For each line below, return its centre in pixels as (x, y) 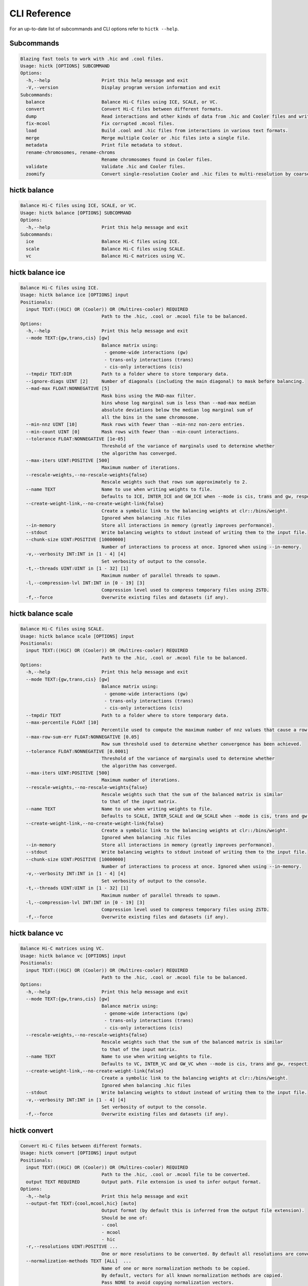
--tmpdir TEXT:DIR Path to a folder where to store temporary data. (127, 374)
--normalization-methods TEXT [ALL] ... (79, 1261)
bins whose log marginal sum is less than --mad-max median (179, 403)
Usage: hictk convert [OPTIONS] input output (79, 1153)
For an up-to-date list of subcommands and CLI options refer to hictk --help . (94, 29)
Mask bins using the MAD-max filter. (149, 396)
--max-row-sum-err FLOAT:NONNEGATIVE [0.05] (83, 737)
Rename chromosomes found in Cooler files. (157, 160)
